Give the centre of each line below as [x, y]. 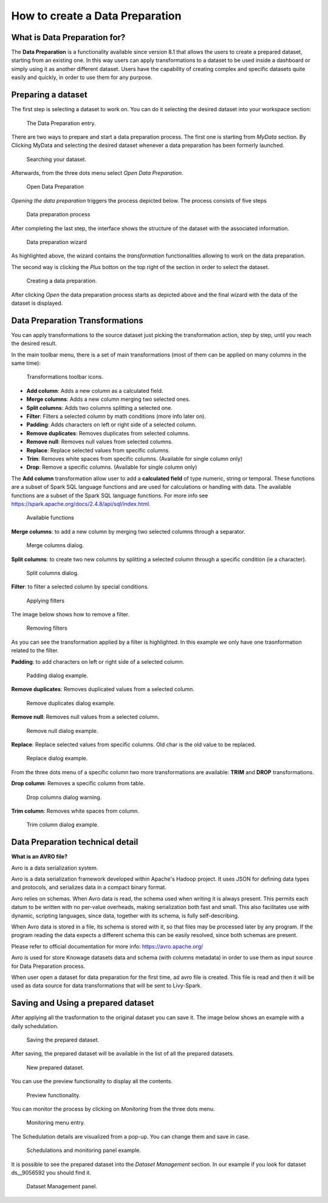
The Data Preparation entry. [61, 123]
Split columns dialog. [53, 573]
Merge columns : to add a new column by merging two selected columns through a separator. [128, 531]
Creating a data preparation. [62, 281]
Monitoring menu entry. [56, 1123]
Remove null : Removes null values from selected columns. [100, 442]
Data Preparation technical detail [75, 842]
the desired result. [34, 344]
